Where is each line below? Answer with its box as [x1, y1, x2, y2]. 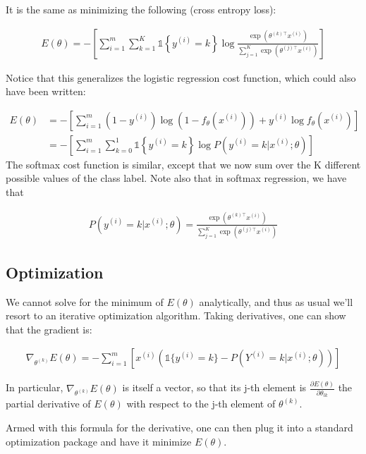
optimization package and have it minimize [6, 434, 192, 448]
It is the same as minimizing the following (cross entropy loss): [6, 2, 276, 16]
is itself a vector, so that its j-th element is [122, 380, 307, 395]
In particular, [6, 380, 63, 395]
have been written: [6, 84, 86, 99]
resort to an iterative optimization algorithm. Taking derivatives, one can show [6, 308, 346, 323]
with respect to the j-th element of [126, 396, 276, 411]
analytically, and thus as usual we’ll [199, 294, 353, 309]
